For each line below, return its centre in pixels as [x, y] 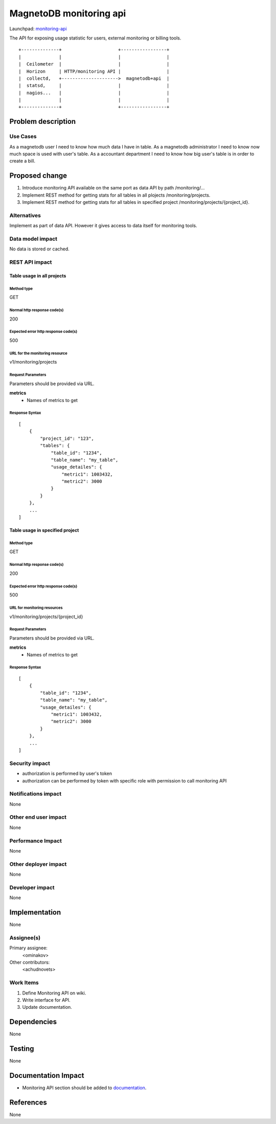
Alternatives [25, 215]
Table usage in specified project [44, 531]
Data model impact [33, 239]
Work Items [24, 983]
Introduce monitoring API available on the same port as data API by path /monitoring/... [113, 188]
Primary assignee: [29, 948]
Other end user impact [38, 817]
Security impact [30, 763]
